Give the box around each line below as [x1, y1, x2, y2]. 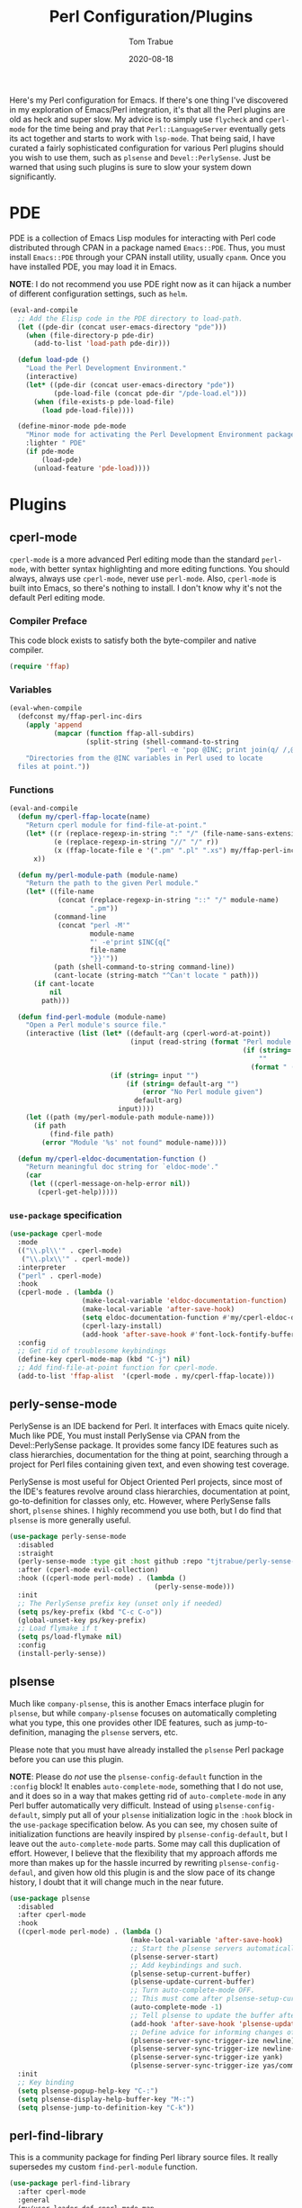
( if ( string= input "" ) [109, 1071, 200, 1080]
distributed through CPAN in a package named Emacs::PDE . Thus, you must [9, 241, 286, 253]
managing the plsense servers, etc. [48, 1726, 178, 1737]
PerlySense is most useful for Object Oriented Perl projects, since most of [9, 1476, 283, 1487]
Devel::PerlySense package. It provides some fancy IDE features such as [9, 1439, 279, 1451]
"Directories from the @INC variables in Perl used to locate [25, 754, 263, 763]
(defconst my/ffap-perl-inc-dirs [17, 711, 143, 721]
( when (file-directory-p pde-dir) [25, 330, 155, 339]
